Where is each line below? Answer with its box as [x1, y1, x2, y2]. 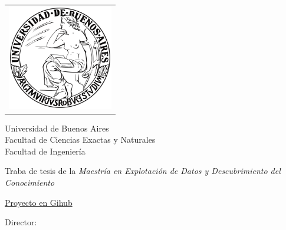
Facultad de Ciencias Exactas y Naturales [5, 133, 156, 146]
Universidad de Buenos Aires [5, 121, 109, 134]
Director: [5, 216, 37, 228]
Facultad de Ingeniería [5, 144, 86, 157]
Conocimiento [5, 176, 55, 189]
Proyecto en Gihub [5, 196, 73, 208]
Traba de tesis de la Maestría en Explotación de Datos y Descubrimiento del [5, 165, 281, 177]
